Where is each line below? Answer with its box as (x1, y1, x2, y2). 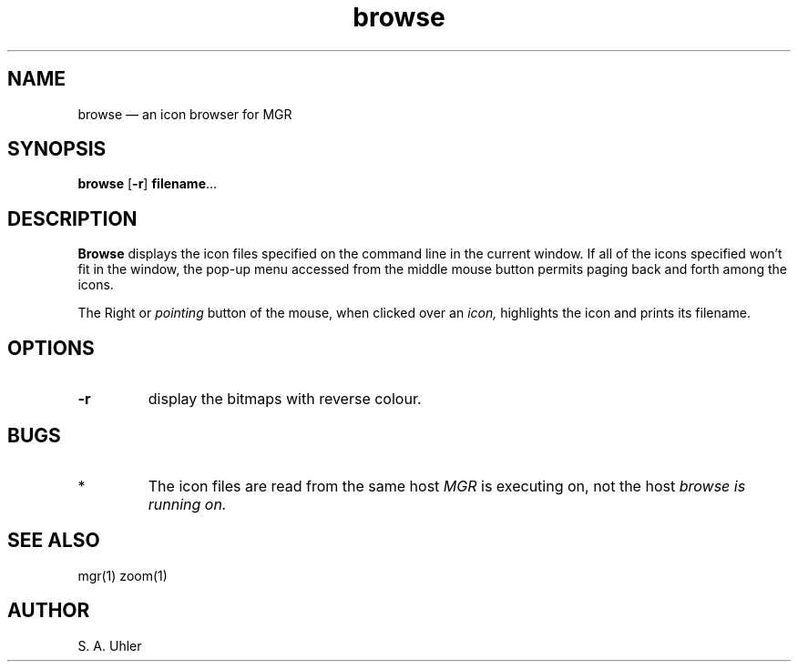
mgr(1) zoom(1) (77, 567, 168, 583)
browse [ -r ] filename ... (77, 176, 218, 192)
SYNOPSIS (7, 137, 107, 161)
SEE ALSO (7, 529, 100, 552)
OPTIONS (7, 336, 95, 360)
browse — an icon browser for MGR (77, 106, 292, 122)
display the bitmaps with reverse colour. (148, 390, 422, 409)
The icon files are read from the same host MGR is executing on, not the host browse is (148, 476, 746, 495)
